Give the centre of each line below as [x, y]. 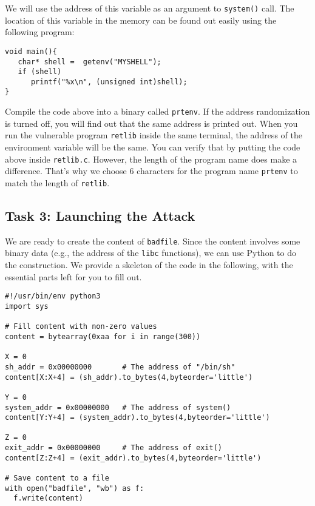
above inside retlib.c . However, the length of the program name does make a [151, 159]
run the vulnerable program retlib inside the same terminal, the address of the [154, 135]
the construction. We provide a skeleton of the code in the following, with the [149, 265]
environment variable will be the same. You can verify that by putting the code [153, 147]
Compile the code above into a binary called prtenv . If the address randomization [157, 111]
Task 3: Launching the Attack [100, 215]
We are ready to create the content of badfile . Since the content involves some [153, 241]
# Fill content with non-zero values [81, 327]
